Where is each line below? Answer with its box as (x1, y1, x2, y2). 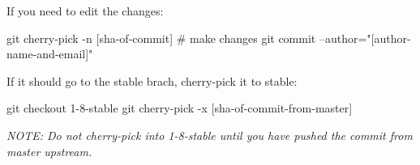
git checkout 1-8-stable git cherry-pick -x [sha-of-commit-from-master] (6, 99, 353, 116)
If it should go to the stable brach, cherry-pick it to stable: (6, 72, 298, 89)
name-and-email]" (6, 45, 93, 62)
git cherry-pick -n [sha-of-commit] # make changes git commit (6, 29, 316, 46)
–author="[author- (319, 29, 411, 46)
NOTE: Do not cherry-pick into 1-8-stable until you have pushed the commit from (6, 126, 413, 143)
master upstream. (6, 142, 92, 159)
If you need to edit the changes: (6, 2, 164, 19)
